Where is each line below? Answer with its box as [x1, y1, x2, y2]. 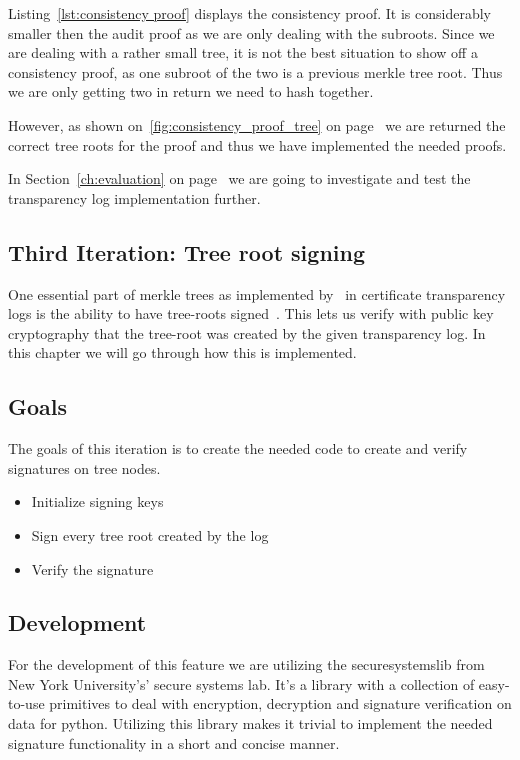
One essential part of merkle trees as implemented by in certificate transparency [8, 283, 506, 304]
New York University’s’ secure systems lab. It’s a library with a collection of [8, 673, 475, 694]
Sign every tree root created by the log [31, 524, 269, 545]
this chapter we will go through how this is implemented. [8, 342, 357, 363]
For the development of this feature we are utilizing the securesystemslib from [8, 654, 485, 675]
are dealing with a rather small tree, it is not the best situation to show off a [8, 42, 478, 63]
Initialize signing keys [31, 491, 164, 512]
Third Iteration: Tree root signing [8, 236, 365, 267]
